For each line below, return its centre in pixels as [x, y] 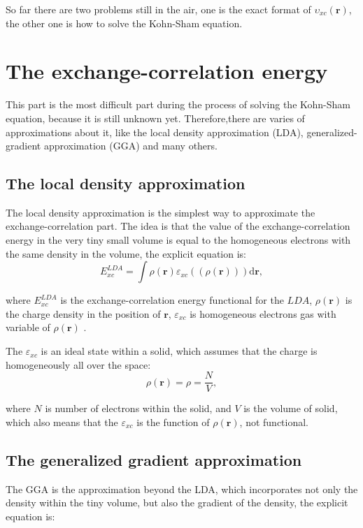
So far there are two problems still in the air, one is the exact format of [158, 9]
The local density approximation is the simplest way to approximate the [161, 212]
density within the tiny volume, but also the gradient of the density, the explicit [177, 503]
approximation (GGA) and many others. [130, 146]
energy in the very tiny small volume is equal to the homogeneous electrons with [178, 240]
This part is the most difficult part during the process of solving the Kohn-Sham [178, 104]
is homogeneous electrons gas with [263, 313]
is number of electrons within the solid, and [138, 408]
